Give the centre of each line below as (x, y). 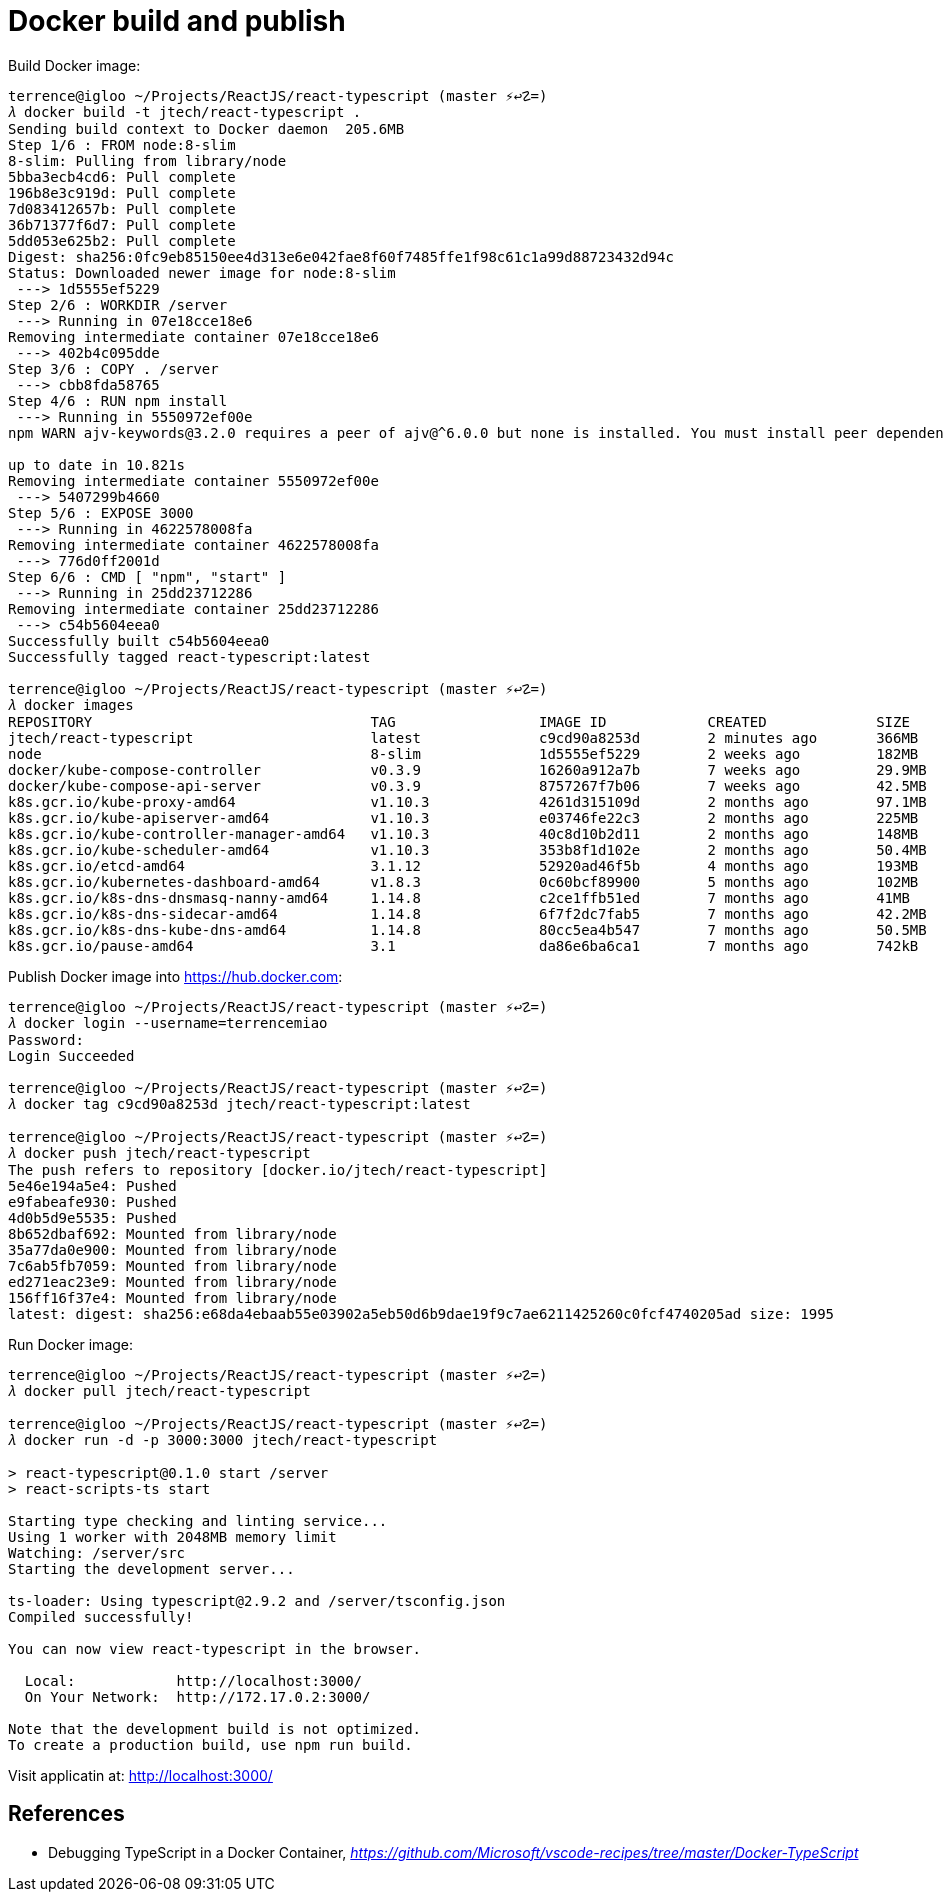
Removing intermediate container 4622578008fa (193, 544)
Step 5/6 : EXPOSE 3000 (101, 512)
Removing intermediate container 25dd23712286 (193, 608)
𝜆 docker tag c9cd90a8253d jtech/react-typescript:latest (239, 1103)
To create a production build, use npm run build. (210, 1744)
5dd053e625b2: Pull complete (122, 240)
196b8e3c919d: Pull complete (122, 192)
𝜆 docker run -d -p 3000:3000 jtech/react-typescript (223, 1439)
